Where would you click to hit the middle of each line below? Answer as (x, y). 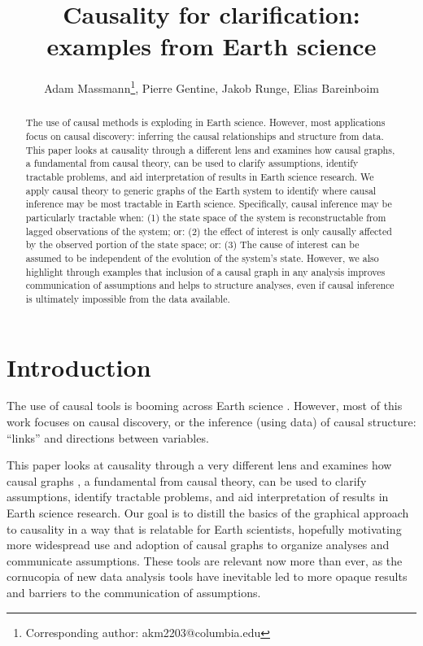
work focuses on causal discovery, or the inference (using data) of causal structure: (211, 422)
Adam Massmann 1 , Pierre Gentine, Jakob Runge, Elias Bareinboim (211, 87)
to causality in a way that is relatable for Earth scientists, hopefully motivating (204, 528)
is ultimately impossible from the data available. (128, 298)
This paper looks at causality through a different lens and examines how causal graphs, (210, 149)
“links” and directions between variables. (108, 437)
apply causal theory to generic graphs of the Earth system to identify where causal (201, 190)
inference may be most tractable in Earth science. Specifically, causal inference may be (209, 204)
